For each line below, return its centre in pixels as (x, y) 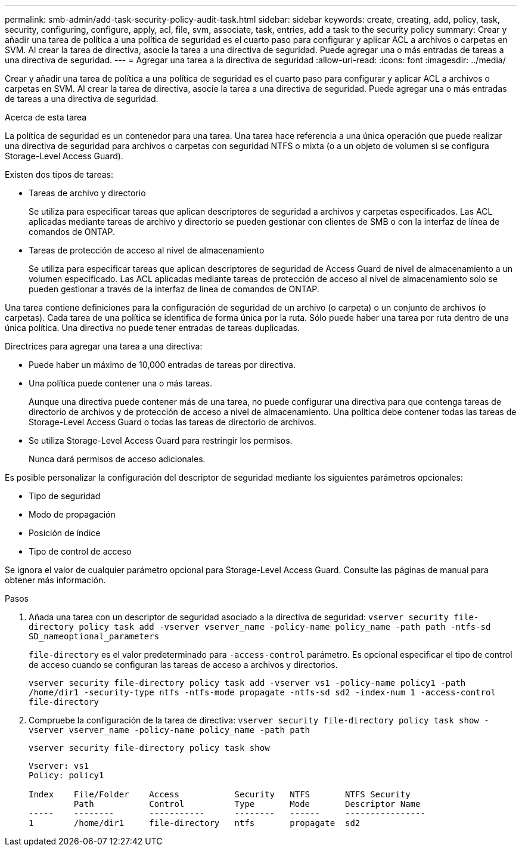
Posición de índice (65, 533)
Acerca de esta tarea (46, 117)
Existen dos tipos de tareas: (59, 174)
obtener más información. (55, 580)
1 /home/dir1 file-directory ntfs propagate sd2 (195, 823)
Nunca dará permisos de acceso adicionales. (117, 459)
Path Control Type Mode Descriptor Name (247, 804)
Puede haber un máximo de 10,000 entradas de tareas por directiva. (162, 365)
